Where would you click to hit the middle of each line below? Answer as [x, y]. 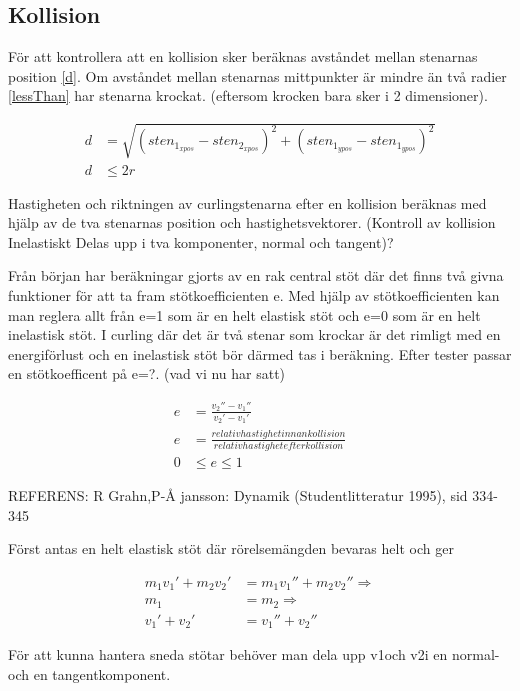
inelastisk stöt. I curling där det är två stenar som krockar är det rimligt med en [254, 334]
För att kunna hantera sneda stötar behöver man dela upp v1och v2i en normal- [254, 654]
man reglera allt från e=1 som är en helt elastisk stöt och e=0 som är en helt [244, 314]
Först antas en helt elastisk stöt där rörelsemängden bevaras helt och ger [231, 548]
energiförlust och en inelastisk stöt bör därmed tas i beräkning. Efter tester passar [260, 353]
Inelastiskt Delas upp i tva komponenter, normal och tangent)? [201, 241]
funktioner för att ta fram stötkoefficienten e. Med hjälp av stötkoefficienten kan [254, 294]
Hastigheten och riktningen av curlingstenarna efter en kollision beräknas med [247, 202]
